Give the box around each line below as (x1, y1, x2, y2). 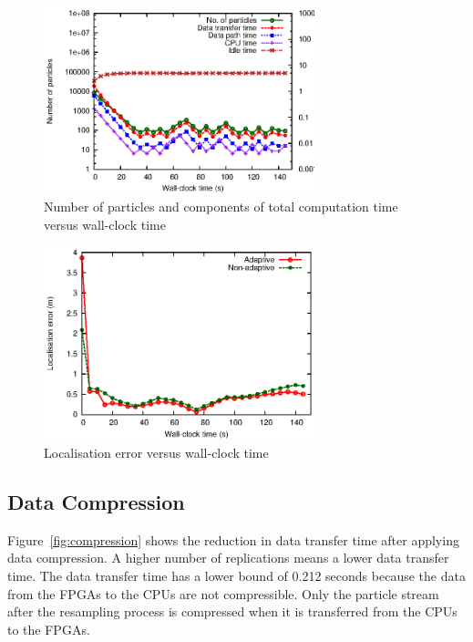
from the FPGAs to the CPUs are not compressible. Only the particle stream (7, 584, 439, 603)
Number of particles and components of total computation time (44, 196, 398, 215)
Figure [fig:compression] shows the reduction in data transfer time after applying (7, 530, 459, 549)
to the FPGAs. (7, 619, 90, 638)
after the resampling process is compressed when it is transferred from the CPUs (7, 602, 458, 621)
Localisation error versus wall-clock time (44, 442, 269, 461)
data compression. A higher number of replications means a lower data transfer (7, 548, 449, 567)
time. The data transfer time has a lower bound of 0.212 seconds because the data (7, 565, 466, 585)
